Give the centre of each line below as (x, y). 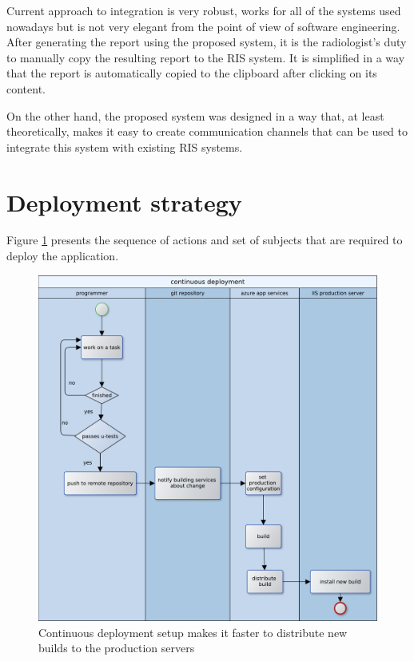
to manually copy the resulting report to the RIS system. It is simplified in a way (206, 57)
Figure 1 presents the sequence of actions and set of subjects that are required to (205, 240)
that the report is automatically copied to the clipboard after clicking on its (192, 73)
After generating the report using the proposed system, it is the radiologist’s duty (207, 42)
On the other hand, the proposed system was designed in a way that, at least (195, 115)
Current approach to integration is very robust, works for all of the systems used (204, 10)
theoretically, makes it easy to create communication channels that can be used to (207, 131)
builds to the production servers (117, 648)
